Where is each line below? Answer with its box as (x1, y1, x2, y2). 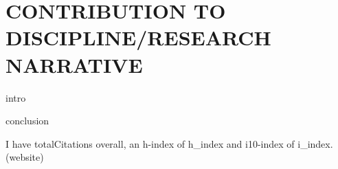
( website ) (5, 150, 44, 164)
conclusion (5, 113, 49, 128)
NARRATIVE (5, 50, 143, 78)
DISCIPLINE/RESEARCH (5, 23, 271, 52)
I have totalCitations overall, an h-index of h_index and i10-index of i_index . (5, 136, 333, 150)
